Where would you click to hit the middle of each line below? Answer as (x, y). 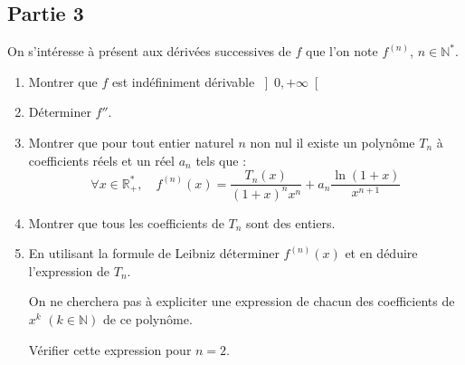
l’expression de (69, 270)
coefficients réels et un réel (101, 160)
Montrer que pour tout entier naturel (131, 142)
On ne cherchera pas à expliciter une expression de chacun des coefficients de (242, 301)
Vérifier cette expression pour (110, 349)
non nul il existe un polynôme (332, 142)
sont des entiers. (291, 222)
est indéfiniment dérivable (183, 81)
